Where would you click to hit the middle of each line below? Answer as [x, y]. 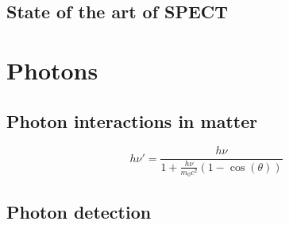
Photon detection [79, 211]
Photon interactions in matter [132, 120]
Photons [52, 70]
